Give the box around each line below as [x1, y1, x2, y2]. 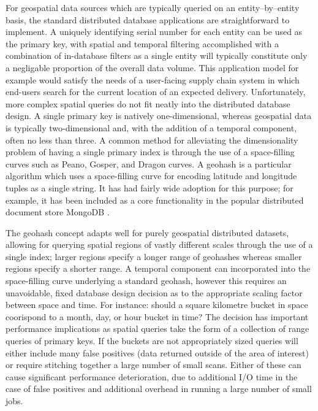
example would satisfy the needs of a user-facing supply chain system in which [6, 73, 300, 86]
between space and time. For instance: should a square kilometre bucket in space [6, 298, 308, 311]
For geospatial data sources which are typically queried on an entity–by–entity [6, 1, 300, 13]
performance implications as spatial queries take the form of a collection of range [6, 322, 309, 335]
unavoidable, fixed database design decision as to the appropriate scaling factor [6, 286, 303, 299]
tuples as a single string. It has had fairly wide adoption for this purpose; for [6, 181, 293, 194]
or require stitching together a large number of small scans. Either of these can [6, 358, 301, 371]
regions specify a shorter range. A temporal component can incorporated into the [6, 262, 311, 275]
